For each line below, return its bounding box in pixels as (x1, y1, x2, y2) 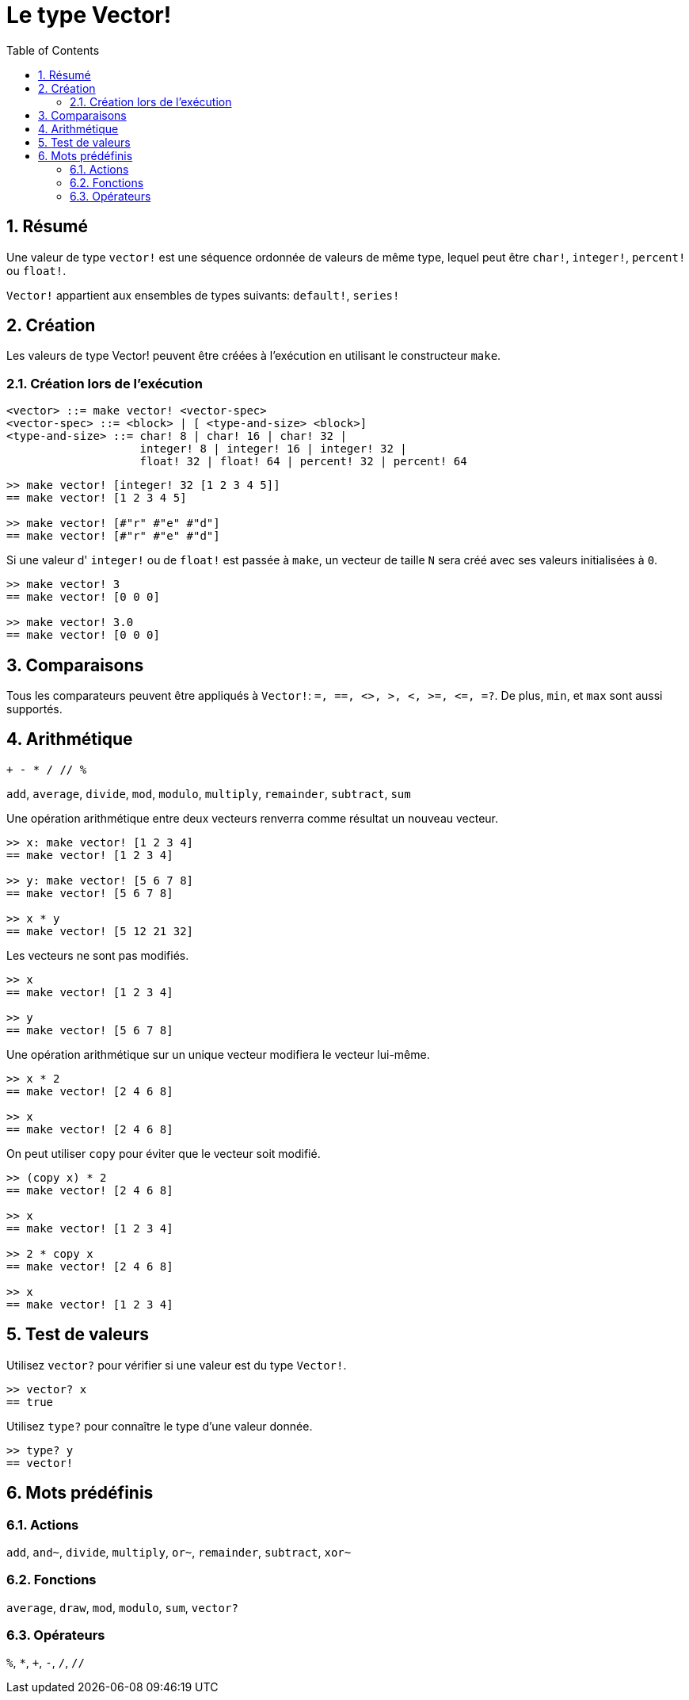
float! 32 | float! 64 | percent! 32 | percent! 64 (139, 455, 467, 468)
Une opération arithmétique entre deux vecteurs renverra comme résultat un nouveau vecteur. (6, 811, 499, 825)
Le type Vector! (6, 2, 172, 29)
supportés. (6, 702, 63, 716)
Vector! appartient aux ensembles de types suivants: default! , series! (6, 288, 400, 302)
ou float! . (6, 263, 67, 277)
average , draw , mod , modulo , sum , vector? (6, 1600, 238, 1614)
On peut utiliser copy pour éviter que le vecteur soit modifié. (6, 1146, 321, 1160)
